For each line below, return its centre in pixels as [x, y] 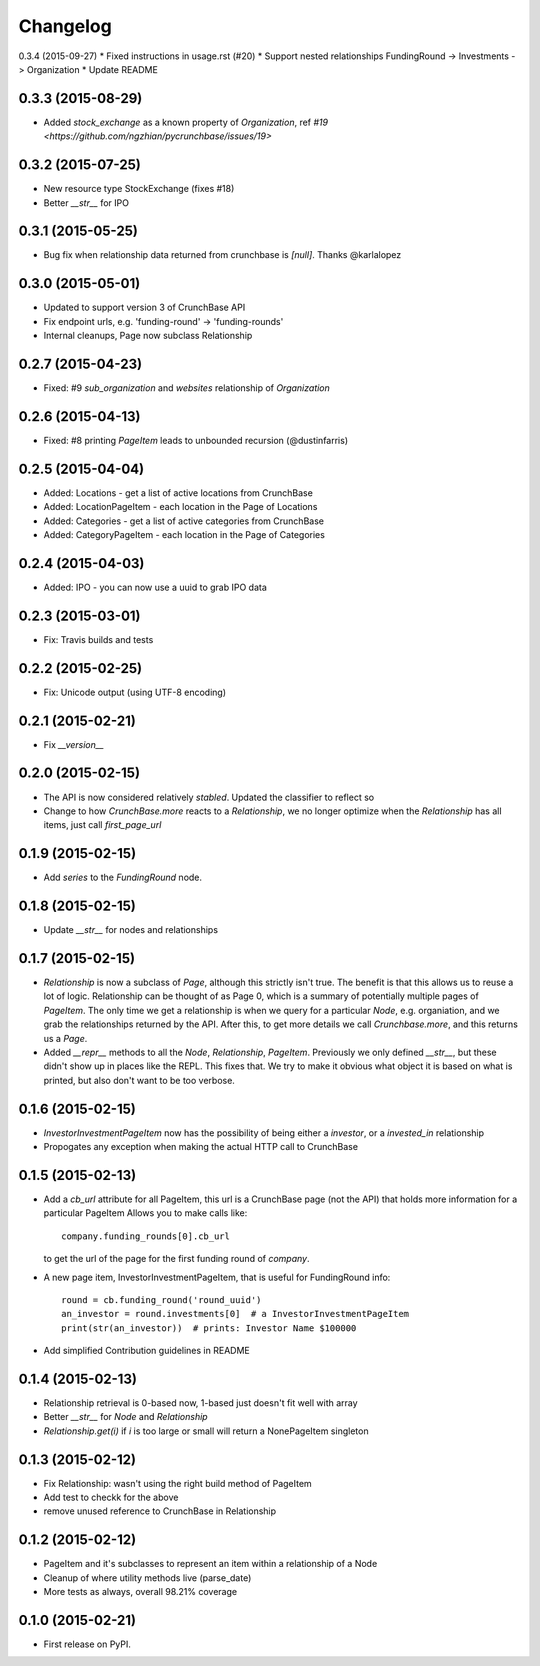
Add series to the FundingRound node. [123, 877]
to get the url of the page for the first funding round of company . [176, 1259]
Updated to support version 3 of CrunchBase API [144, 307]
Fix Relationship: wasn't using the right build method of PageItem [177, 1483]
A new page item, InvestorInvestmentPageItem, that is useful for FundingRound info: [217, 1277]
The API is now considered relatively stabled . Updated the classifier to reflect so [209, 797]
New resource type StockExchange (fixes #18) [139, 189]
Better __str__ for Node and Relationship [126, 1417]
